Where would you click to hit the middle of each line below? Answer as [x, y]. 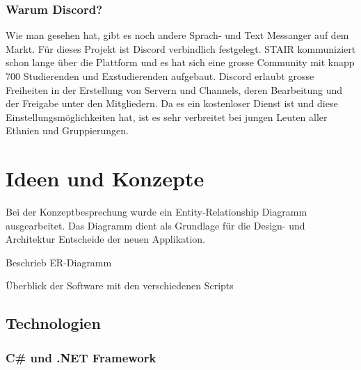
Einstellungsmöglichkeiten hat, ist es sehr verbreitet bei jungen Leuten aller [167, 116]
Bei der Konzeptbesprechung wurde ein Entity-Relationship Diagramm [157, 212]
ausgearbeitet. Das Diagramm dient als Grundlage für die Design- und [155, 225]
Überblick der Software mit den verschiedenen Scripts [120, 285]
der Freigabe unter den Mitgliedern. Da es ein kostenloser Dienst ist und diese [172, 103]
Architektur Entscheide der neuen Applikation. [106, 239]
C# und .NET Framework [81, 357]
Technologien [53, 323]
